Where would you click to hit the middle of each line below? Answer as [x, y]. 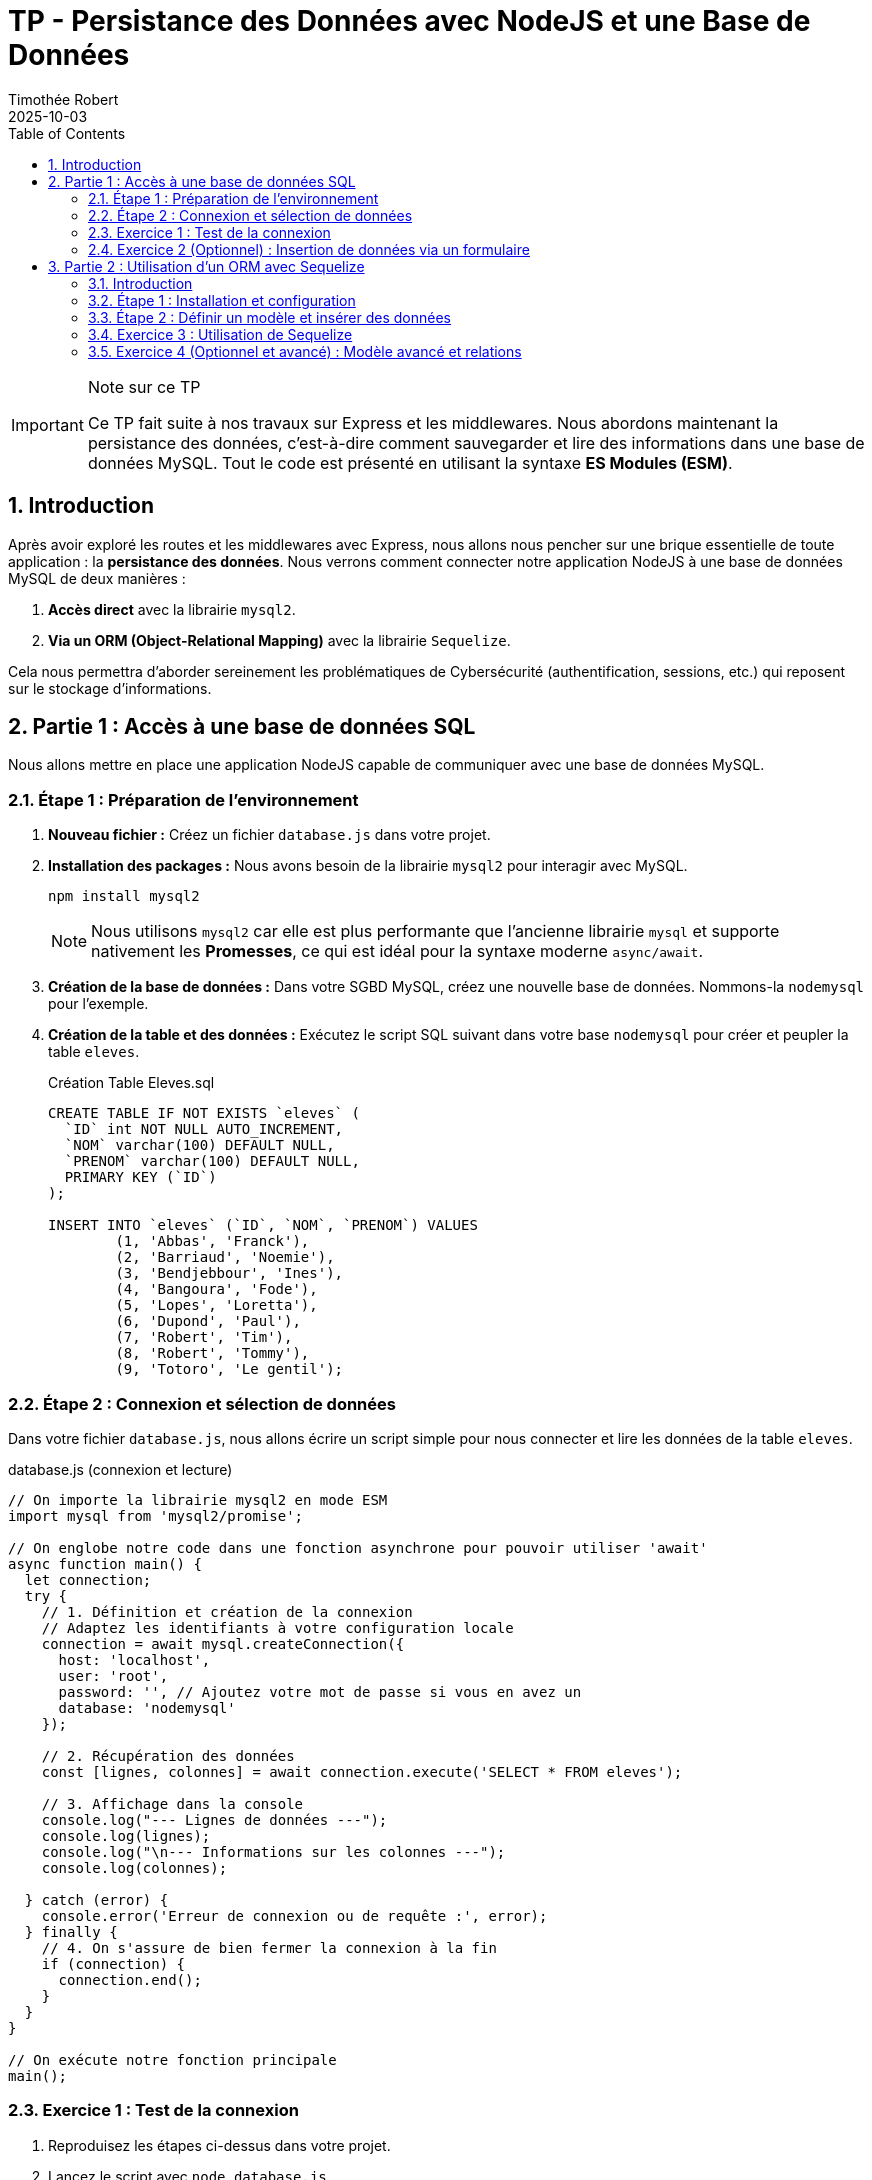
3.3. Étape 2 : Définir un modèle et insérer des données [270, 317]
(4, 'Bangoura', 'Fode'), [216, 1289]
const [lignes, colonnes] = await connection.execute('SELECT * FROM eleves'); [362, 1771]
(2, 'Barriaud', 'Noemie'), [225, 1257]
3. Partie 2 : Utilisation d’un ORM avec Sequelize [206, 266]
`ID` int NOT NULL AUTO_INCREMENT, [204, 1129]
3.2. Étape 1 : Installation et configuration [222, 300]
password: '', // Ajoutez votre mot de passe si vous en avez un [320, 1691]
